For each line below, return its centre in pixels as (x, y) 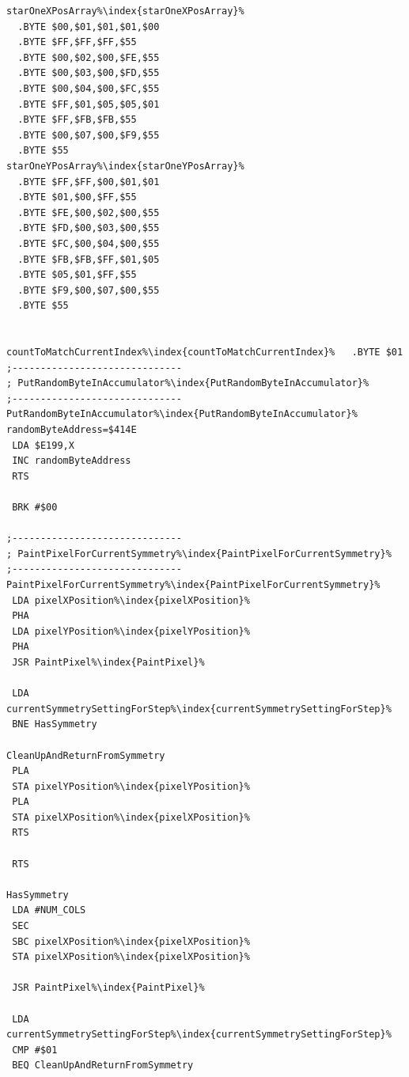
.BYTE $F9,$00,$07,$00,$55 (89, 290)
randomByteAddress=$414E (72, 430)
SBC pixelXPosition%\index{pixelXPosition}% (131, 941)
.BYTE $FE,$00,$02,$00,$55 (89, 212)
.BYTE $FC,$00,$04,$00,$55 (89, 243)
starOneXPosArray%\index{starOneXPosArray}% (125, 11)
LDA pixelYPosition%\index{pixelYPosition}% (131, 631)
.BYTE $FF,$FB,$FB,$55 (77, 120)
